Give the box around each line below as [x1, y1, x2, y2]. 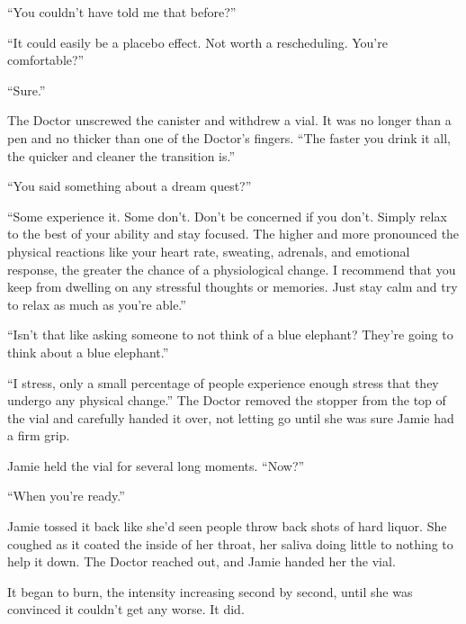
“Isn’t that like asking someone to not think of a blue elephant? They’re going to [7, 325, 453, 344]
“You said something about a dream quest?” [7, 176, 252, 195]
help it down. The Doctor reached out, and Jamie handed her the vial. [7, 552, 396, 571]
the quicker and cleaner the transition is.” [7, 146, 236, 165]
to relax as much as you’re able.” [7, 294, 186, 313]
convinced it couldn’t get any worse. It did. [7, 600, 245, 619]
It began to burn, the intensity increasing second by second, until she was [7, 582, 413, 601]
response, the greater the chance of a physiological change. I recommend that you [7, 259, 456, 278]
